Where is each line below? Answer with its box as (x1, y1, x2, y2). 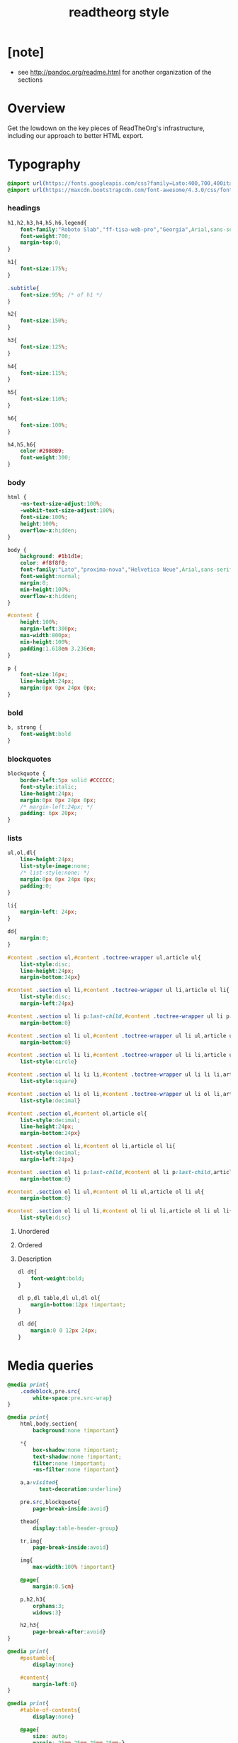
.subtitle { (7, 284, 40, 292)
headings (7, 203, 41, 213)
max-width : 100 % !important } (33, 1564, 115, 1571)
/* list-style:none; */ (20, 869, 91, 877)
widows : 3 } (33, 1609, 62, 1616)
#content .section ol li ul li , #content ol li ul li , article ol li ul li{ (7, 1208, 233, 1215)
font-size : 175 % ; (20, 265, 69, 272)
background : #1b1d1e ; (20, 553, 84, 560)
